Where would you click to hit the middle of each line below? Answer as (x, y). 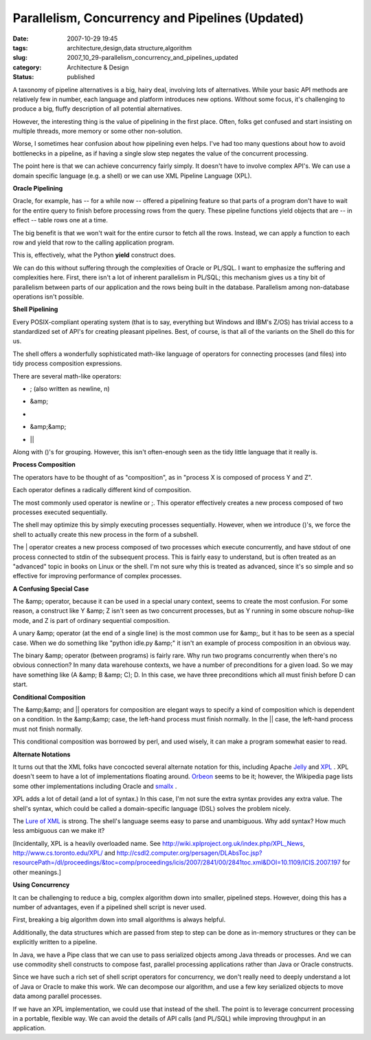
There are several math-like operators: (67, 376)
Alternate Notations (42, 754)
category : (27, 67)
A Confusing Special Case (51, 588)
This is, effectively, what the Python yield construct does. (94, 255)
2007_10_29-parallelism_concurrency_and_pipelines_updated (153, 58)
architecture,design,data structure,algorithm (130, 47)
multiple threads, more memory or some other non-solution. (98, 131)
